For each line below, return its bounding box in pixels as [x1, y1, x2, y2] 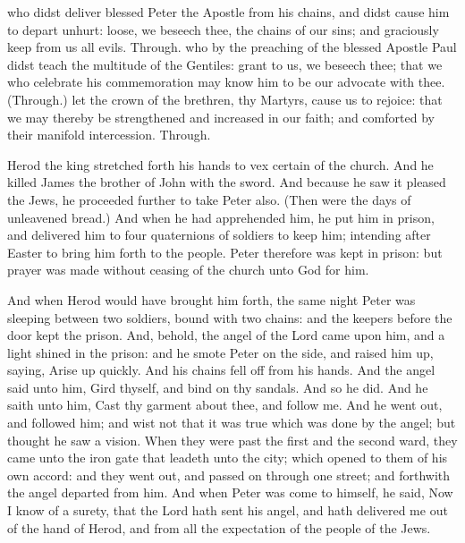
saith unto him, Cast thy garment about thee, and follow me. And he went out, [7, 395, 443, 414]
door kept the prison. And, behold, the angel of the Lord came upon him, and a [7, 326, 445, 344]
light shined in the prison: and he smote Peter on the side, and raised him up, [7, 343, 434, 361]
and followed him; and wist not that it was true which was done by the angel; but [7, 413, 456, 432]
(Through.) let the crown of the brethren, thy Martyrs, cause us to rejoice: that [7, 89, 443, 108]
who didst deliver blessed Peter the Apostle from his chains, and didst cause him [7, 3, 450, 21]
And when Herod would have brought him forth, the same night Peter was [7, 290, 416, 309]
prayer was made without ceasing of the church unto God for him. [7, 260, 369, 279]
